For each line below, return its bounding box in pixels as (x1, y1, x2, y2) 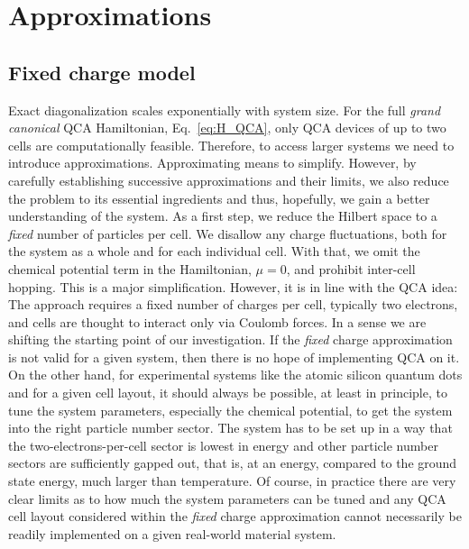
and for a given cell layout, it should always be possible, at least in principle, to (8, 383, 447, 402)
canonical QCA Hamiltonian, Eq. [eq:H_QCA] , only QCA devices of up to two (8, 118, 446, 137)
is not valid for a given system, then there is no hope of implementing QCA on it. (8, 347, 460, 366)
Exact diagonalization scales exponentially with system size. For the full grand (8, 100, 441, 119)
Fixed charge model (8, 58, 196, 86)
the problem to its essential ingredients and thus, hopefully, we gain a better (8, 188, 430, 207)
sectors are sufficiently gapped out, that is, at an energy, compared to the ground (8, 453, 457, 472)
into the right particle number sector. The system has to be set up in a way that (8, 418, 453, 437)
